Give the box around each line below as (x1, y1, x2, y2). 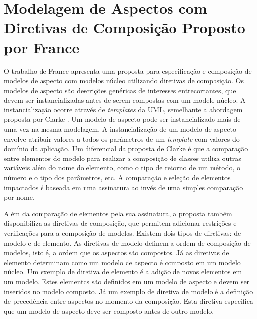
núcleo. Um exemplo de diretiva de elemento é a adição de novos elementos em (4, 266, 242, 277)
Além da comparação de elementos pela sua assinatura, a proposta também (4, 208, 232, 218)
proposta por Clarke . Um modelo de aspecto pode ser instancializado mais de (4, 114, 241, 124)
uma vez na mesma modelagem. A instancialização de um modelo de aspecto (4, 124, 236, 134)
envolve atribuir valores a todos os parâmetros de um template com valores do (4, 133, 240, 144)
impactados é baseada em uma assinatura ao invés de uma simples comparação (4, 182, 243, 192)
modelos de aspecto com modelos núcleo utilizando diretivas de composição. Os (4, 75, 244, 86)
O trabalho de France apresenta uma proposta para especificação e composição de (4, 65, 252, 76)
